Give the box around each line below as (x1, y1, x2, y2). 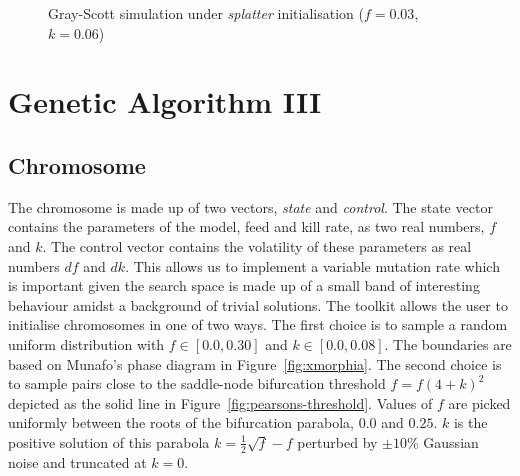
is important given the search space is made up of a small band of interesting (8, 275, 480, 296)
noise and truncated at (8, 451, 147, 472)
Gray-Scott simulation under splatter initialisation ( (48, 3, 364, 23)
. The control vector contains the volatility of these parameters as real (42, 235, 472, 256)
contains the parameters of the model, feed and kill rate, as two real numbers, (8, 216, 485, 237)
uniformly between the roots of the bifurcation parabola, (8, 412, 355, 433)
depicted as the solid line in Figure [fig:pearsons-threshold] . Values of (8, 392, 433, 413)
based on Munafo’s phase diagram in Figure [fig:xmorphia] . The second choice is (8, 353, 502, 374)
